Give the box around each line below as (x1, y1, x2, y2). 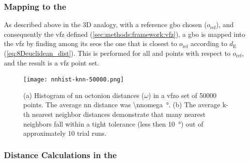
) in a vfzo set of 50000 (148, 90, 217, 100)
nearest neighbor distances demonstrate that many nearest (31, 109, 206, 119)
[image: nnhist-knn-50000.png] (23, 76, 124, 83)
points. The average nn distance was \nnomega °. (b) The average (23, 99, 220, 110)
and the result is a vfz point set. (4, 57, 99, 67)
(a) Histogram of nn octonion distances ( (23, 90, 144, 100)
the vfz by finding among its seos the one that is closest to (4, 38, 177, 49)
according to (190, 38, 228, 49)
